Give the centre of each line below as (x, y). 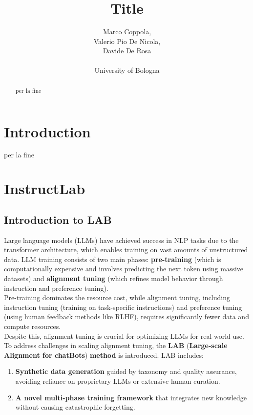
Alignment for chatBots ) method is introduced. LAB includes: (104, 355)
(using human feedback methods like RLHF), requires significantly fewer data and (126, 317)
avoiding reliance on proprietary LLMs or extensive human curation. (118, 381)
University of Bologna (127, 70)
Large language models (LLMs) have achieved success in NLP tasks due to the (121, 240)
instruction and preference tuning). (56, 288)
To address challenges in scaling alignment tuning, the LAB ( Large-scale (116, 345)
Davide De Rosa (127, 51)
